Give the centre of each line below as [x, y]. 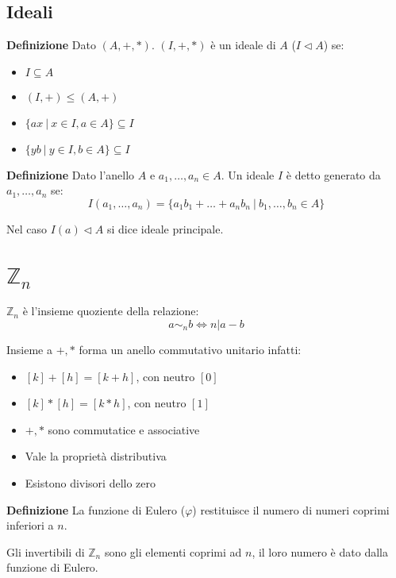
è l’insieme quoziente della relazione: [111, 311]
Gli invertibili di [46, 551]
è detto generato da [333, 174]
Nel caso [27, 228]
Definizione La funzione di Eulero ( [96, 509]
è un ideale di [243, 45]
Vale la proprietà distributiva [96, 456]
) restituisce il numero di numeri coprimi [291, 509]
